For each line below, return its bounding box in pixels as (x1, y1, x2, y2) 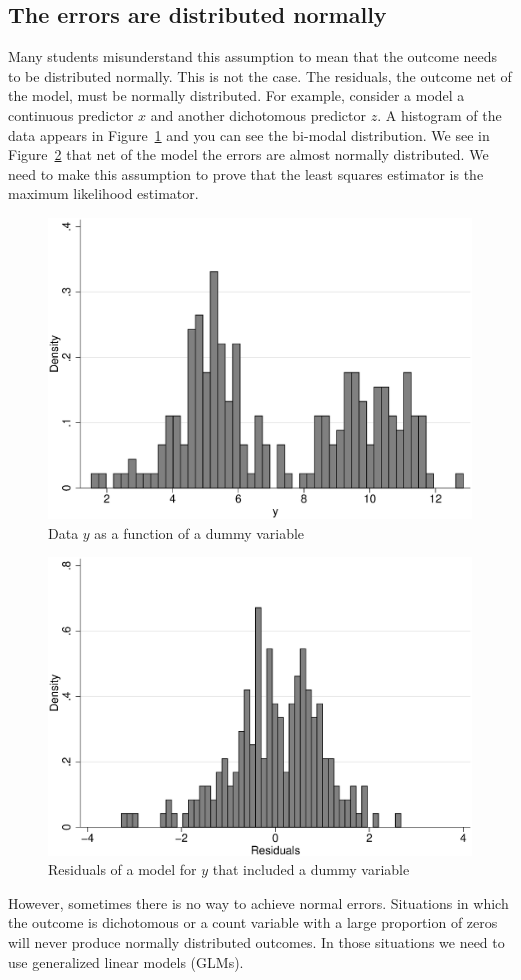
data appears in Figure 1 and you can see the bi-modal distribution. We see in (8, 124, 490, 145)
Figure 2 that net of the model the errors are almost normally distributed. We (8, 144, 489, 165)
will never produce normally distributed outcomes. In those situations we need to (8, 932, 505, 953)
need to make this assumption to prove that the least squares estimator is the (8, 163, 484, 184)
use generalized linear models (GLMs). (8, 951, 244, 972)
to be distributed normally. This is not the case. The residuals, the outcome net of (8, 65, 512, 86)
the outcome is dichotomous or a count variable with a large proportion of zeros (8, 912, 498, 933)
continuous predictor (8, 104, 134, 125)
